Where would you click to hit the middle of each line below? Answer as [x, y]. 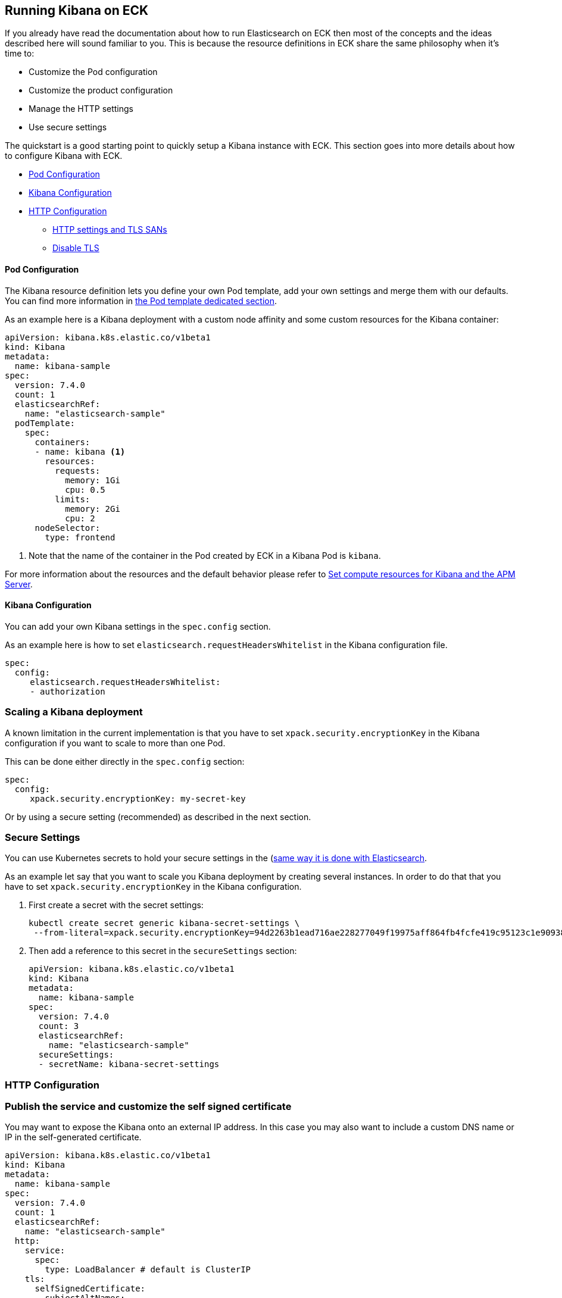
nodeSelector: [68, 528]
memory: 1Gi [93, 480]
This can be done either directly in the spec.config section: [125, 761]
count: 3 [59, 1026]
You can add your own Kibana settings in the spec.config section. [138, 626]
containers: [63, 442]
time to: [20, 54]
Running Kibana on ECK [77, 10]
